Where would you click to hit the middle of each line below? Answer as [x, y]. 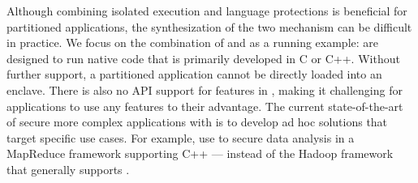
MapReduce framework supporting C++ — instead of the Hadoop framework [200, 153]
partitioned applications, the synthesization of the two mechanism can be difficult [209, 26]
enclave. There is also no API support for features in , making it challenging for [205, 89]
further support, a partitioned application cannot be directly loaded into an [194, 74]
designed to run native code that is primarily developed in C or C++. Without [203, 58]
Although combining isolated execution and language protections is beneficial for [207, 11]
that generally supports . [68, 169]
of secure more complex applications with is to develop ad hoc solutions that [197, 122]
